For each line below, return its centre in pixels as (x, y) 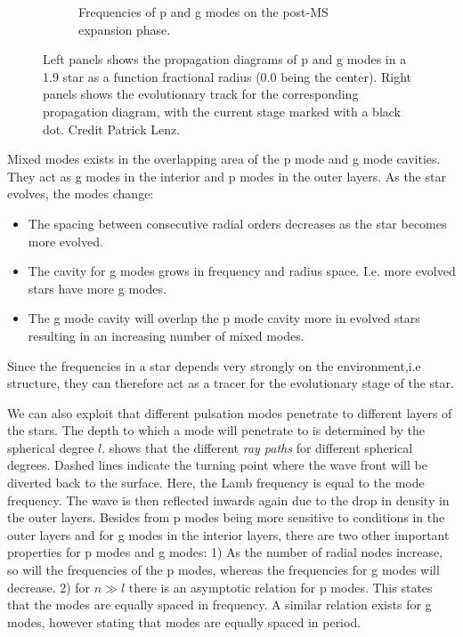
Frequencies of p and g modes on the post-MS (203, 12)
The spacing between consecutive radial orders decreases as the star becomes (237, 223)
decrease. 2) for (49, 587)
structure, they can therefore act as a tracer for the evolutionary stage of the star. (231, 383)
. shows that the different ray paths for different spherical (257, 447)
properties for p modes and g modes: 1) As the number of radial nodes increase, (225, 552)
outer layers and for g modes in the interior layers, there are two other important (228, 534)
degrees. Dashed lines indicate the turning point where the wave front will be (217, 465)
